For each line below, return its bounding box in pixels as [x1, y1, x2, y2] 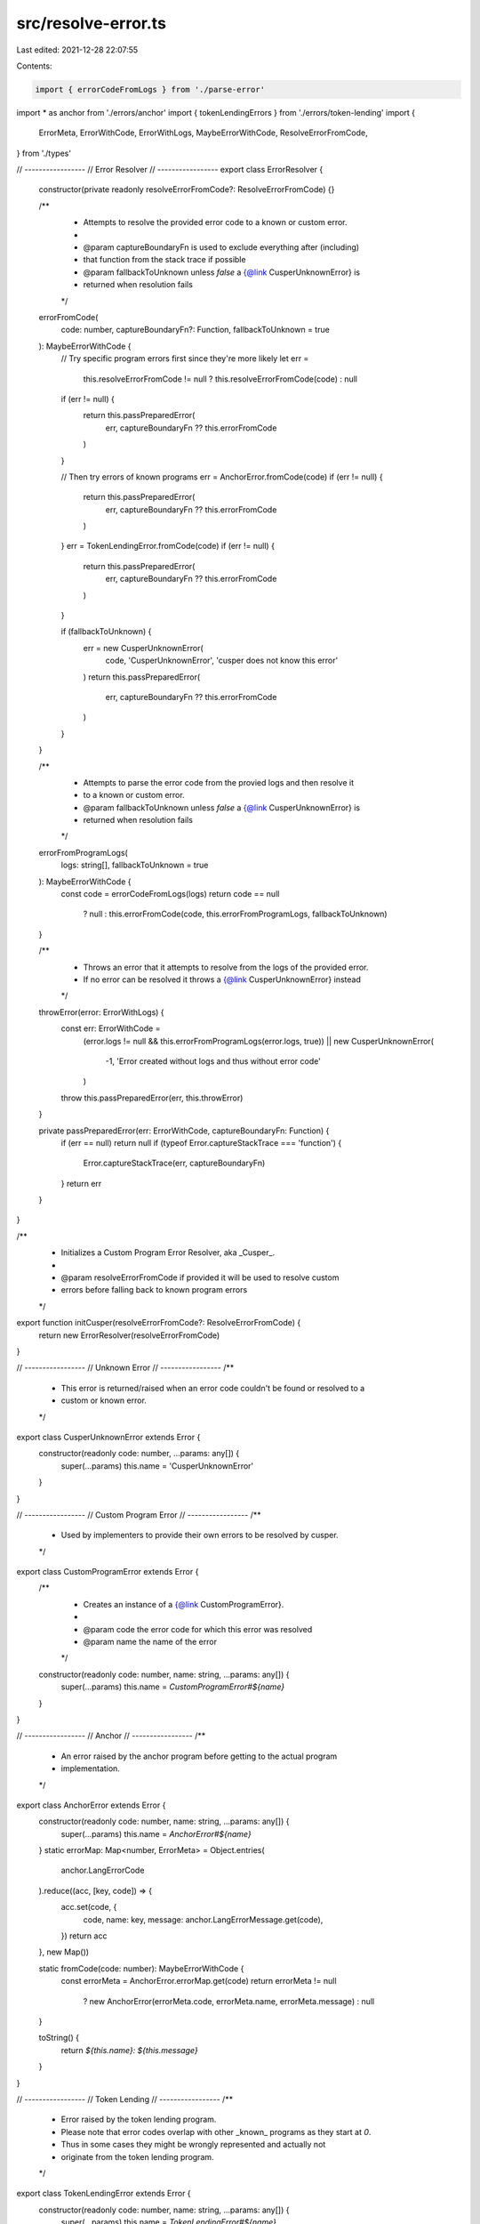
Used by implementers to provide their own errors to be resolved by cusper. [60, 1530, 339, 1541]
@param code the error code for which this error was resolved [83, 1624, 313, 1634]
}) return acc [60, 1930, 108, 1941]
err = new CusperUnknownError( [83, 642, 204, 653]
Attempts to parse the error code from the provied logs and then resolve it [83, 777, 355, 787]
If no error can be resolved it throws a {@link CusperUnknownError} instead [83, 974, 362, 985]
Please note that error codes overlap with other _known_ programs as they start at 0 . [60, 2126, 372, 2137]
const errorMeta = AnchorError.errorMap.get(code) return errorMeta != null [60, 1976, 337, 1986]
